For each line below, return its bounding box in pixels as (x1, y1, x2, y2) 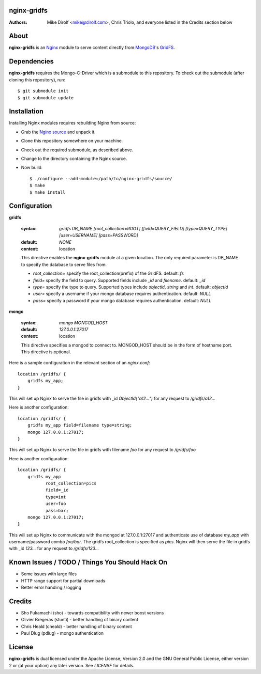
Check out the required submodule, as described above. (21, 147, 133, 153)
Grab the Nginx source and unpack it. (21, 129, 96, 135)
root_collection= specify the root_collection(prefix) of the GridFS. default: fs (33, 270, 184, 276)
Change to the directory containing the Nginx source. (21, 156, 127, 161)
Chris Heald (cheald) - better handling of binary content (21, 623, 132, 629)
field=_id (45, 487, 69, 493)
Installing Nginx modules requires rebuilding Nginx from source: (9, 120, 136, 126)
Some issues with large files (21, 571, 77, 577)
